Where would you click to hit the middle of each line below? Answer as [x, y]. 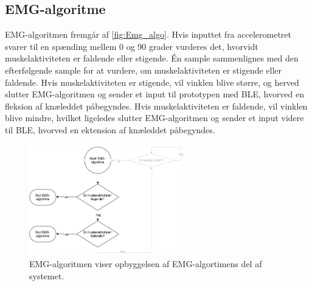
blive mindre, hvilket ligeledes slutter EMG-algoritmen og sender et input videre [154, 118]
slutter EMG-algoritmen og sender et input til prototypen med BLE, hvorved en [155, 94]
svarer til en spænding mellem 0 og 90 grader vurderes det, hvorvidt [132, 46]
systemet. [47, 275]
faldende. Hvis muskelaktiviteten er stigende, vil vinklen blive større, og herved [152, 82]
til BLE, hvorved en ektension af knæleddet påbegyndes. [110, 129]
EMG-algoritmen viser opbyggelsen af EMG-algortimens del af [146, 263]
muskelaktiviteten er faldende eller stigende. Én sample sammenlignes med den [152, 58]
